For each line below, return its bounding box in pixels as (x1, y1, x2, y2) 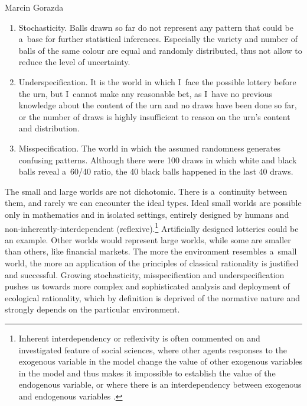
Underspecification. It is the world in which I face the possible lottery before (18, 75, 296, 88)
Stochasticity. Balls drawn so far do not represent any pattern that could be (18, 21, 293, 33)
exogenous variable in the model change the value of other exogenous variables (18, 355, 303, 368)
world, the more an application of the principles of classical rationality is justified (5, 256, 299, 269)
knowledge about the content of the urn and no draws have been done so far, (18, 99, 297, 111)
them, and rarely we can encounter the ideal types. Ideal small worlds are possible (5, 196, 302, 209)
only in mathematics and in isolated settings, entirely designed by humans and (5, 208, 289, 220)
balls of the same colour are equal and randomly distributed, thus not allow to (18, 44, 302, 56)
